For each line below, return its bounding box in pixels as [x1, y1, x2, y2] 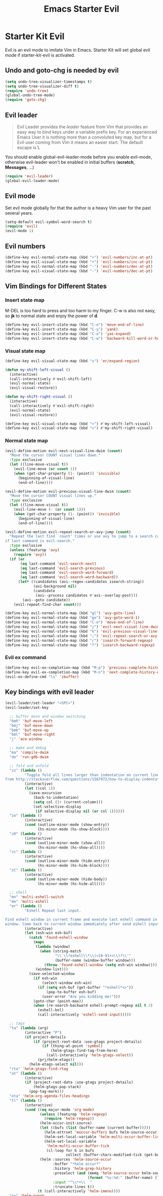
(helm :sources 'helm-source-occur [39, 1157, 112, 1162]
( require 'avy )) [14, 552, 47, 557]
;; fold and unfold [9, 763, 49, 768]
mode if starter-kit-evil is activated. [5, 52, 75, 58]
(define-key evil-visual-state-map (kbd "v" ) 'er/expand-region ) [5, 359, 140, 363]
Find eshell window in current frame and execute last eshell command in [5, 917, 158, 922]
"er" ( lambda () [9, 904, 42, 909]
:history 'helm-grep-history [52, 1166, 112, 1171]
